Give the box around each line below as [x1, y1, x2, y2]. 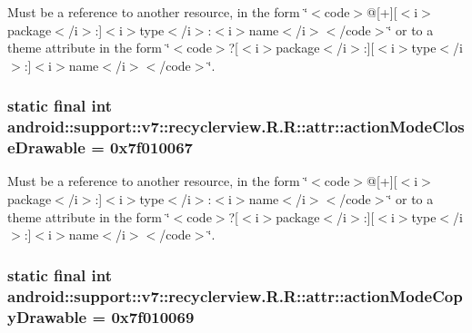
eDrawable [7, 136, 85, 159]
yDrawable [7, 305, 87, 328]
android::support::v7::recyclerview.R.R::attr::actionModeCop [7, 284, 463, 307]
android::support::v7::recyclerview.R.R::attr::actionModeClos [7, 115, 465, 138]
